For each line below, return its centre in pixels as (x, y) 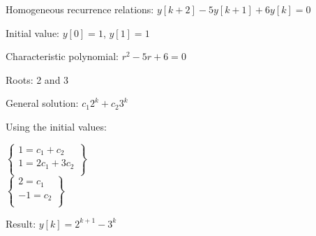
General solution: (42, 103)
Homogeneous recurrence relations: (80, 9)
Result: (21, 223)
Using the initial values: (56, 126)
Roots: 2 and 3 (37, 79)
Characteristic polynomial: (62, 56)
